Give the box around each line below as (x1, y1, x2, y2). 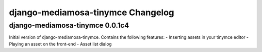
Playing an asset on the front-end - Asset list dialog (9, 41, 112, 47)
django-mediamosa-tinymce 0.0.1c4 (9, 21, 130, 30)
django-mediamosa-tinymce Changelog (9, 7, 175, 18)
